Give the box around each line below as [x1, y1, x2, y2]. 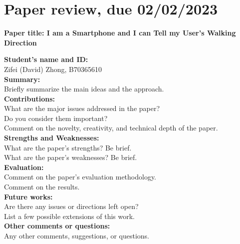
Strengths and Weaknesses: [4, 132, 99, 143]
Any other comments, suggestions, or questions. [4, 230, 150, 240]
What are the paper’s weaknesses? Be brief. [4, 152, 137, 162]
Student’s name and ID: [4, 54, 88, 64]
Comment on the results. [4, 181, 80, 192]
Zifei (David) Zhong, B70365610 [4, 63, 102, 74]
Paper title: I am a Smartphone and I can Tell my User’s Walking [4, 27, 236, 38]
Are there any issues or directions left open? [4, 201, 139, 211]
